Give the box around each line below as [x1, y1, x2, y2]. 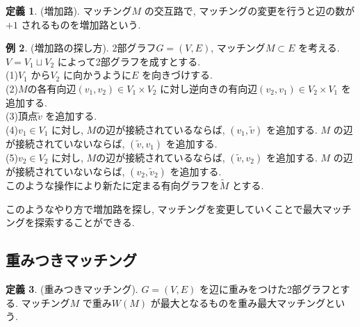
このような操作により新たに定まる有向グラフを [6, 177, 220, 192]
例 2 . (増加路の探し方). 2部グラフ [6, 40, 156, 55]
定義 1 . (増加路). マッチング [6, 3, 132, 17]
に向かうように [63, 67, 131, 82]
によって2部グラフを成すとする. [57, 54, 201, 68]
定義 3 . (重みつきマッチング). [6, 281, 138, 296]
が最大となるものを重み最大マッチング [150, 295, 326, 310]
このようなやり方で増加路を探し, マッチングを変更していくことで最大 [6, 201, 322, 216]
